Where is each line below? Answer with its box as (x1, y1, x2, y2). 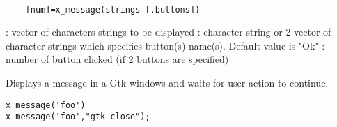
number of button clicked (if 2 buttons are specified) (6, 52, 229, 66)
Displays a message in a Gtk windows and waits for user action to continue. (6, 75, 329, 90)
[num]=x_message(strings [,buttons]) (25, 4, 201, 15)
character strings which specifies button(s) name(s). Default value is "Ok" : (6, 38, 325, 52)
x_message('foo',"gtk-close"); (6, 112, 150, 122)
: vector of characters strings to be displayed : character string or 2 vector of (6, 24, 331, 39)
